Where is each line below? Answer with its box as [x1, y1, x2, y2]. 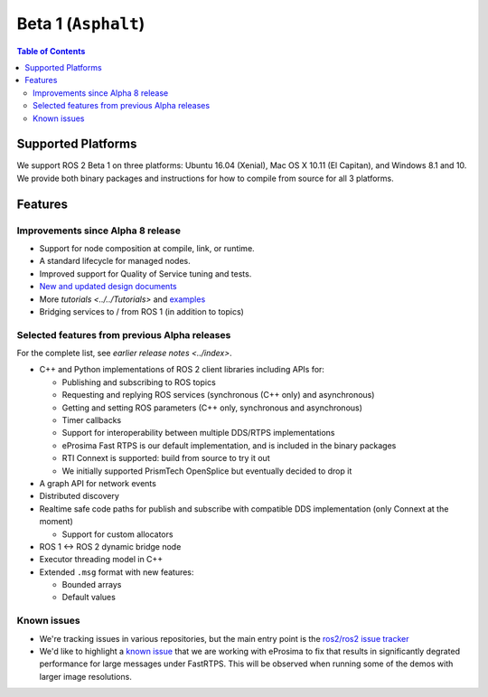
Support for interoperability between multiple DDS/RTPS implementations [61, 428, 335, 438]
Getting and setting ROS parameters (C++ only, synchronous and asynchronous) [61, 402, 363, 413]
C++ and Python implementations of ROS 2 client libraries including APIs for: [39, 364, 325, 375]
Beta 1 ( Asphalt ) [16, 14, 145, 33]
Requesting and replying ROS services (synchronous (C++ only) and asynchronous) [61, 390, 375, 400]
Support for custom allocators [61, 529, 174, 540]
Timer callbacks [61, 415, 122, 425]
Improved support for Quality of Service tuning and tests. [39, 268, 252, 279]
